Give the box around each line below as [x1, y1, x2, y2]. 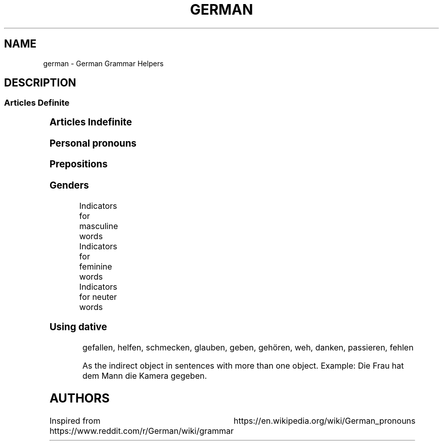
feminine [79, 261, 112, 272]
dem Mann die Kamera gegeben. [82, 371, 207, 381]
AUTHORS [49, 391, 110, 406]
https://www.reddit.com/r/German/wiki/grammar [49, 425, 234, 436]
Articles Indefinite [49, 116, 132, 128]
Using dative [49, 321, 107, 333]
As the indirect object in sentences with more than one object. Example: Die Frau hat [82, 361, 404, 371]
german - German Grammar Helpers [43, 59, 164, 68]
